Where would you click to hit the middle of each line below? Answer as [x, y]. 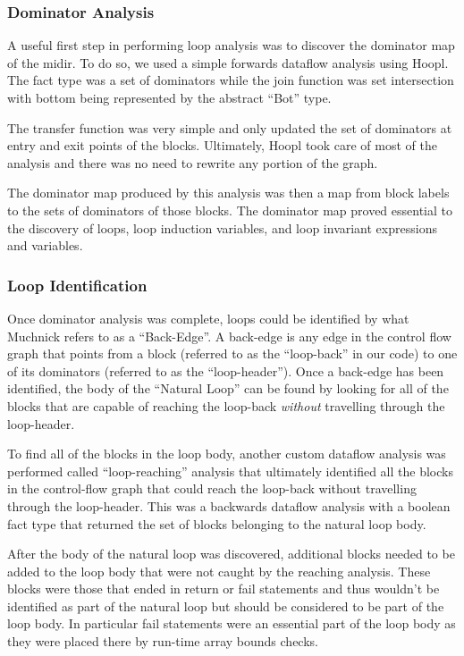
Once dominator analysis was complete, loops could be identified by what [208, 318]
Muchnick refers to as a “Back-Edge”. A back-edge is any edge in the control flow [229, 336]
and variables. [45, 245]
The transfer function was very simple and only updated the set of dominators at [230, 127]
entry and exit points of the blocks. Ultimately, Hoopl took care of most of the [222, 145]
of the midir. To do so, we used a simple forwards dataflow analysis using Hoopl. [228, 62]
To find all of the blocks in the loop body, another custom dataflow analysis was [227, 454]
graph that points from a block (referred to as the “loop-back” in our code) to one [232, 353]
